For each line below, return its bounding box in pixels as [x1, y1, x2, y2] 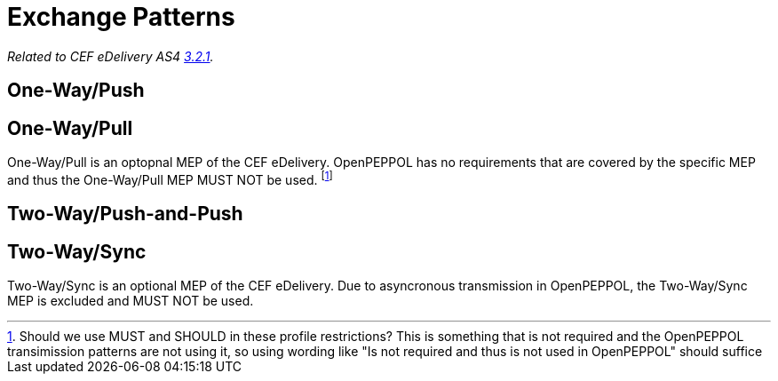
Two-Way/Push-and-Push [7, 202, 243, 226]
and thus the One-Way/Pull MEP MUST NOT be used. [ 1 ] [7, 170, 333, 187]
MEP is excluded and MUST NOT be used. [7, 292, 254, 308]
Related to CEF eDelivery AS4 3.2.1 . [7, 48, 214, 64]
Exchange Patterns [7, 2, 235, 32]
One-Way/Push [7, 79, 145, 102]
